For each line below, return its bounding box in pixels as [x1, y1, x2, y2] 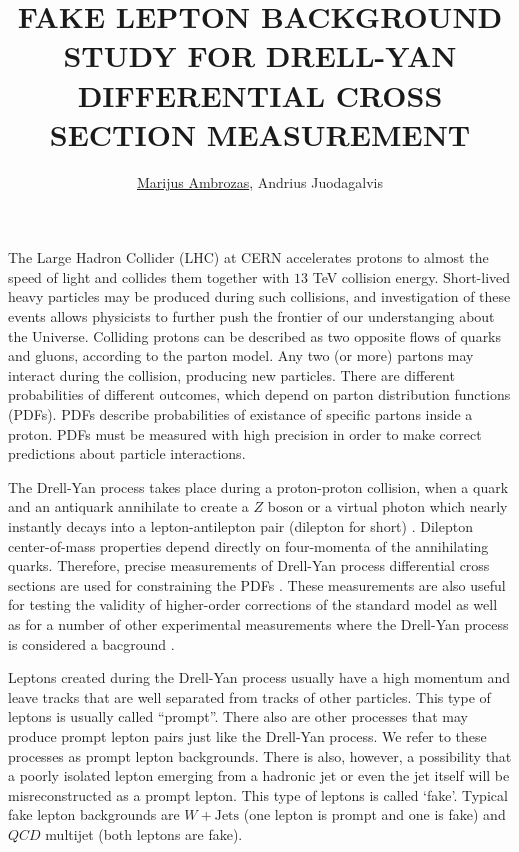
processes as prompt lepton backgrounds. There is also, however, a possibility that [8, 745, 512, 766]
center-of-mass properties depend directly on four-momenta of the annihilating [8, 535, 489, 556]
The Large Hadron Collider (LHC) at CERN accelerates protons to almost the [8, 247, 489, 268]
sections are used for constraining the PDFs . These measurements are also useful [8, 574, 506, 595]
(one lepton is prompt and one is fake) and [243, 804, 506, 825]
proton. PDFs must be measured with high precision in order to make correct [8, 423, 482, 444]
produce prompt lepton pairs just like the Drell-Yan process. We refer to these [8, 725, 487, 746]
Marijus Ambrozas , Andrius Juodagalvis [136, 171, 384, 192]
